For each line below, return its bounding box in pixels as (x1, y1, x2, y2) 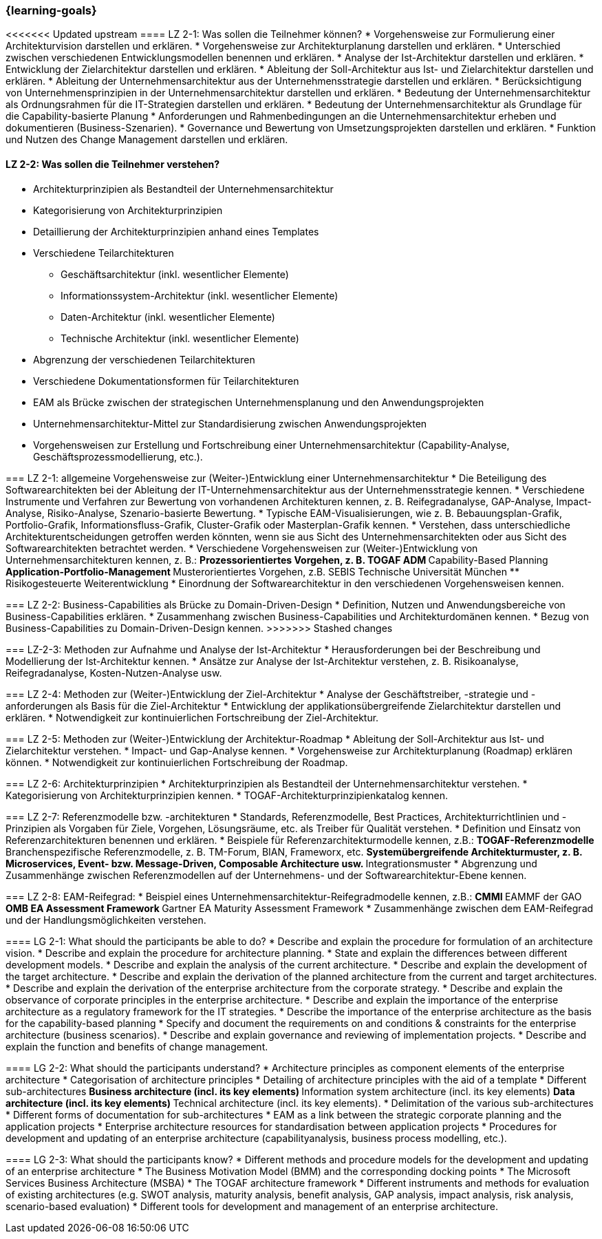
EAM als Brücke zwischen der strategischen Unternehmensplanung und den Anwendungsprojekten (33, 396, 484, 408)
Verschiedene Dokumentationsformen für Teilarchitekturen (33, 374, 299, 387)
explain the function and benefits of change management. (6, 1040, 268, 1052)
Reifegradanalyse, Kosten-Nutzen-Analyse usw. (6, 666, 222, 679)
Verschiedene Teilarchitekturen (33, 246, 174, 259)
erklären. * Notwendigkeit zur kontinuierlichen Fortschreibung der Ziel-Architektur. (6, 711, 379, 723)
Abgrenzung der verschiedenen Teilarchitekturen (33, 353, 255, 366)
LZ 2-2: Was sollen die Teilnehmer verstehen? (6, 158, 220, 170)
